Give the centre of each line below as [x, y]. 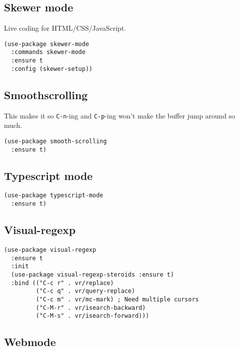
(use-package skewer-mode [47, 44]
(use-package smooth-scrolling [55, 141]
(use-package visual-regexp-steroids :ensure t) [93, 274]
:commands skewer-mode [48, 52]
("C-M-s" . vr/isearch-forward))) [93, 316]
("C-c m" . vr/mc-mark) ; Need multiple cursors [117, 299]
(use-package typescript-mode [54, 196]
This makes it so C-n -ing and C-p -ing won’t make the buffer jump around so [119, 115]
